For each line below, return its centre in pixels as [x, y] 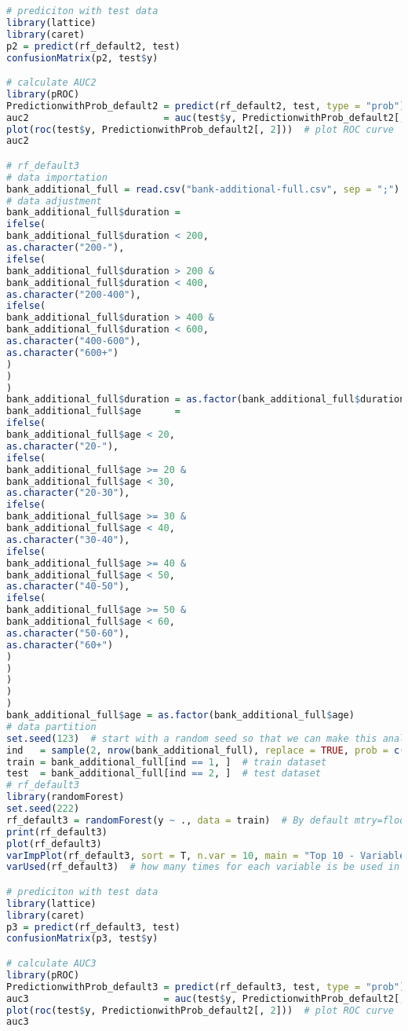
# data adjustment [54, 201]
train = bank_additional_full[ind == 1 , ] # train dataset [167, 762]
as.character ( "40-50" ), [68, 587]
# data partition [51, 726]
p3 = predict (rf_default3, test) [93, 927]
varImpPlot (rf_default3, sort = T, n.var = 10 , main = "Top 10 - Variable [206, 855]
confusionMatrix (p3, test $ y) [82, 939]
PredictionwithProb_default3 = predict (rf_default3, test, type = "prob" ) [206, 987]
